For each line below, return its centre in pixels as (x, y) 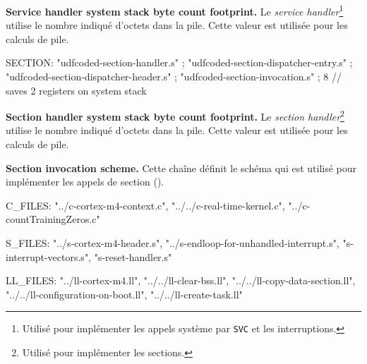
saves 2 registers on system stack (76, 90)
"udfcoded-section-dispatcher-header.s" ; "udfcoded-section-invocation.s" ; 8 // (174, 77)
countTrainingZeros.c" (53, 219)
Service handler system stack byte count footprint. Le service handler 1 (175, 10)
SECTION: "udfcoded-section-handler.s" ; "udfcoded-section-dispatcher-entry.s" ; (179, 62)
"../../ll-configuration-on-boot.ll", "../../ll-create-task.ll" (124, 294)
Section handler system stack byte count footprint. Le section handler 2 (175, 115)
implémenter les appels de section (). (85, 182)
